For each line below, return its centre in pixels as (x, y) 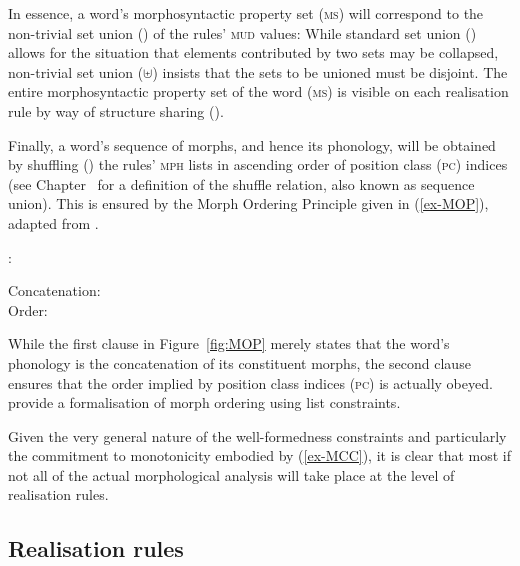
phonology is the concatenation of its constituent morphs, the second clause (239, 362)
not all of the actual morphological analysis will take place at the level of (231, 474)
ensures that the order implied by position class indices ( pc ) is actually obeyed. (250, 382)
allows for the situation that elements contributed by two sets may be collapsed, (253, 52)
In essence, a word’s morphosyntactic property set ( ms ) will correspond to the (246, 13)
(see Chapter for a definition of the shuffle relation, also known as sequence (241, 183)
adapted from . (53, 222)
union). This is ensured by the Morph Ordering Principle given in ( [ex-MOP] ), (248, 203)
